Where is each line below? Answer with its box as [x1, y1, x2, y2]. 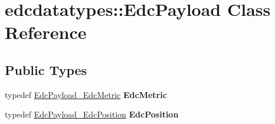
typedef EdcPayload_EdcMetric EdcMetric [5, 88, 167, 100]
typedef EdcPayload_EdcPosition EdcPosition [5, 108, 179, 120]
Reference [5, 20, 87, 44]
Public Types [5, 60, 87, 79]
